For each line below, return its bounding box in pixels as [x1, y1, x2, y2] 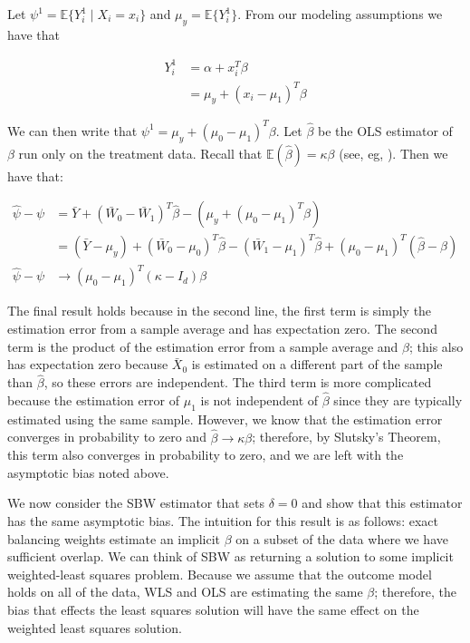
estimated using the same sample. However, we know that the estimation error [7, 409, 443, 428]
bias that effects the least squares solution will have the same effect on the [7, 599, 419, 619]
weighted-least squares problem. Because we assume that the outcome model [7, 564, 432, 583]
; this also [408, 336, 464, 356]
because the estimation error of [7, 391, 180, 410]
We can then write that [7, 121, 138, 140]
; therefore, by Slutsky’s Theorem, [252, 427, 441, 446]
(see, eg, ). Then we [339, 143, 448, 162]
